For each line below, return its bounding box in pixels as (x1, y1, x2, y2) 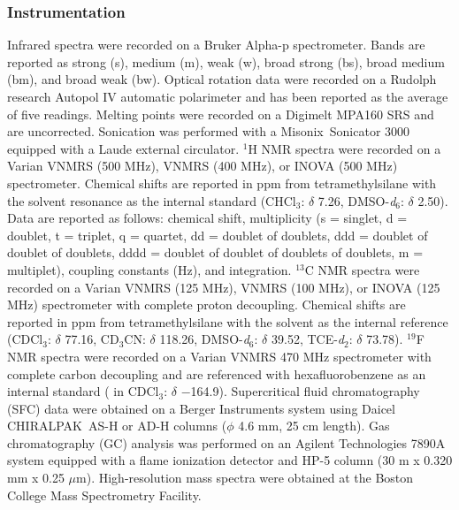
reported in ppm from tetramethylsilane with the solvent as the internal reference (7, 312, 448, 331)
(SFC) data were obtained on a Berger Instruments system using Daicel (7, 399, 395, 417)
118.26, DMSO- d (159, 330, 249, 348)
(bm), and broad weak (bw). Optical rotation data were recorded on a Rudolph (7, 70, 437, 88)
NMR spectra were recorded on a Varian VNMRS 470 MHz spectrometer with (7, 346, 432, 365)
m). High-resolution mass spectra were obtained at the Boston (76, 468, 414, 487)
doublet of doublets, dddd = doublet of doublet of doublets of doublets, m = (7, 243, 424, 262)
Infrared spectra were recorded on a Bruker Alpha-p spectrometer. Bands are (7, 35, 425, 54)
